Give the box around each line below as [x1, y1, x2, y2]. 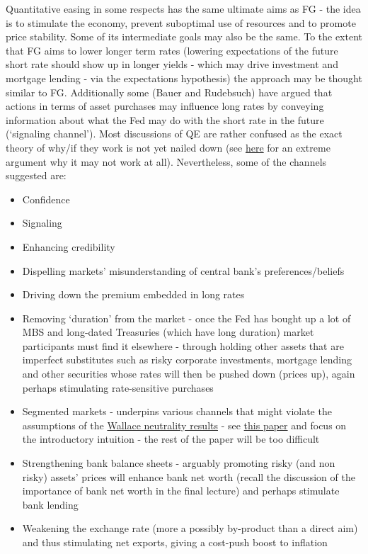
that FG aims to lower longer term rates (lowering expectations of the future [6, 43, 338, 57]
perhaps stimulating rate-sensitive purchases [22, 380, 214, 395]
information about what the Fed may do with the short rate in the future [6, 112, 324, 127]
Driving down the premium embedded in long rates [22, 287, 245, 302]
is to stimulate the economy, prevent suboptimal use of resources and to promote [6, 15, 356, 30]
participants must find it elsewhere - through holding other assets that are [22, 338, 344, 353]
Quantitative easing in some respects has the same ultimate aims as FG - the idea [6, 1, 361, 16]
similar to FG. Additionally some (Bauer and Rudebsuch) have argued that [6, 84, 333, 99]
